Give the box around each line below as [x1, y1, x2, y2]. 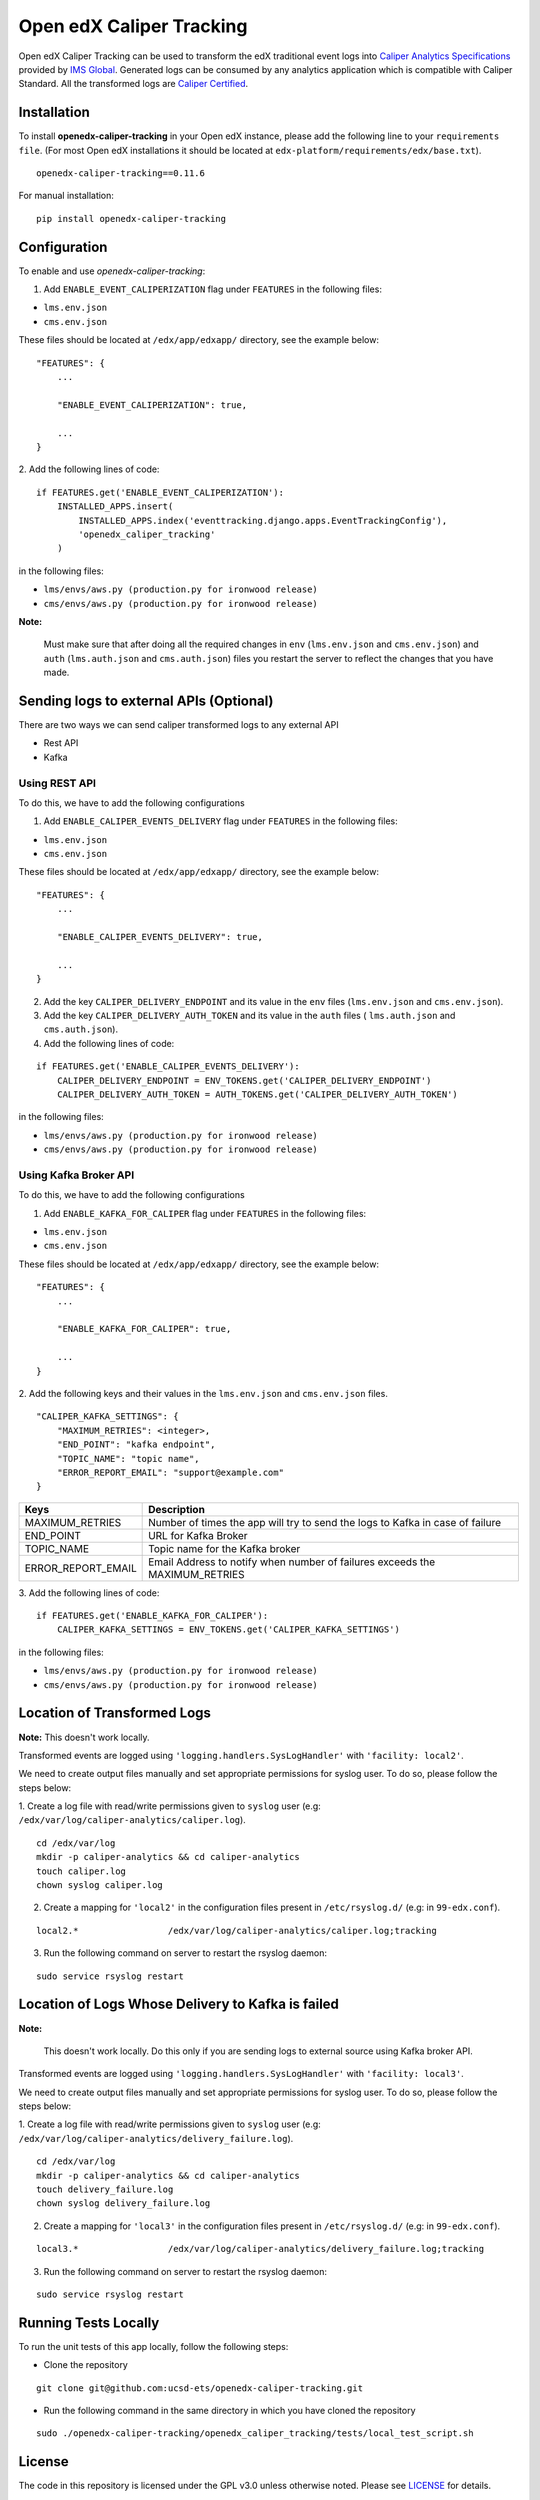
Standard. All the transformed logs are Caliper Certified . [18, 78, 249, 90]
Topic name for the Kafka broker [148, 1541, 301, 1555]
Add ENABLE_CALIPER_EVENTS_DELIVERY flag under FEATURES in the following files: [43, 815, 399, 827]
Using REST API [18, 776, 97, 790]
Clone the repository [43, 2359, 129, 2371]
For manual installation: [18, 190, 115, 202]
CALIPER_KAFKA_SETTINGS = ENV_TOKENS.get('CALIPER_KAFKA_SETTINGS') [56, 1624, 400, 1635]
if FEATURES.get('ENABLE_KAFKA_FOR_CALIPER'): [36, 1610, 269, 1622]
